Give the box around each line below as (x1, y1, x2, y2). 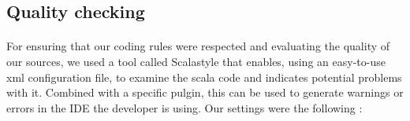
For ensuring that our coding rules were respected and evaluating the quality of (6, 38, 390, 54)
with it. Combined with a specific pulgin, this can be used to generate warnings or (6, 84, 404, 101)
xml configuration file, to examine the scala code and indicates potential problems (6, 68, 402, 85)
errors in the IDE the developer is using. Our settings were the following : (6, 99, 363, 115)
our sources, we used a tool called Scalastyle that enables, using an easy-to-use (6, 53, 386, 69)
